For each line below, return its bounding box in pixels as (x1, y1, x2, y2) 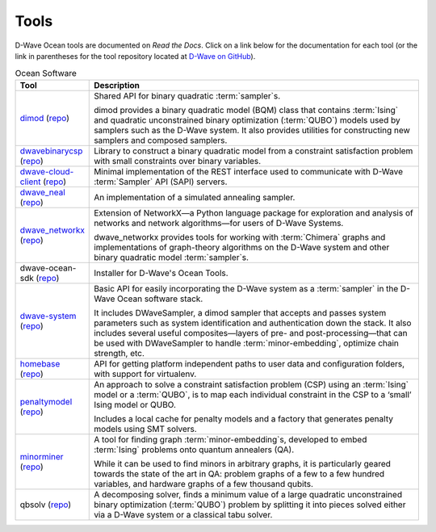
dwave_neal (19, 186, 66, 198)
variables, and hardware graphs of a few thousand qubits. (94, 478, 314, 489)
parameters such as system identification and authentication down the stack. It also (94, 317, 412, 329)
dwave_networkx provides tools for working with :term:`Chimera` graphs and (94, 231, 386, 242)
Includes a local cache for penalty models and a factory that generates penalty (94, 413, 393, 424)
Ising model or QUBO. (94, 399, 177, 410)
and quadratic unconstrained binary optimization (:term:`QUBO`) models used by (94, 114, 400, 125)
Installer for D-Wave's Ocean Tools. (94, 267, 229, 279)
